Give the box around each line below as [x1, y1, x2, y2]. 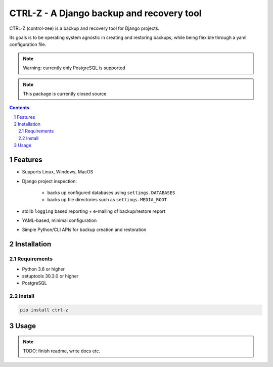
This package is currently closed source [23, 90, 107, 97]
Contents [9, 105, 30, 111]
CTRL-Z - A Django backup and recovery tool [9, 8, 202, 19]
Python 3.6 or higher [22, 266, 65, 272]
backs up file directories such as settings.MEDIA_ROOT [47, 197, 167, 203]
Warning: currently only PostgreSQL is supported [23, 65, 125, 71]
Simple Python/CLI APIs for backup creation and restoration [22, 226, 147, 233]
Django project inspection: [22, 178, 77, 184]
